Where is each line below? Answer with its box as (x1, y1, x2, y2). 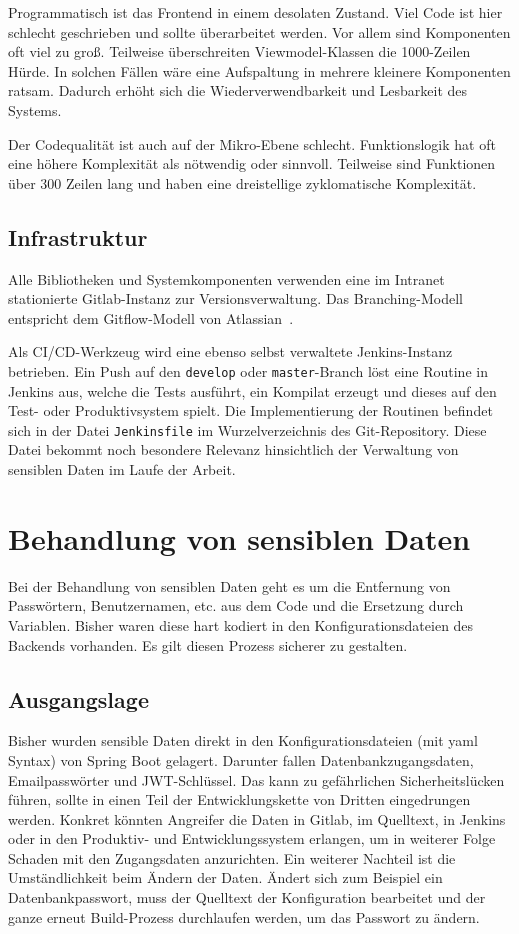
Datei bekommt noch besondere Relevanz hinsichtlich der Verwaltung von (8, 439, 459, 460)
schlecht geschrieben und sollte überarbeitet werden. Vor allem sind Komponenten (8, 21, 511, 42)
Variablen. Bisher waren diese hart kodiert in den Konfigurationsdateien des (8, 614, 474, 635)
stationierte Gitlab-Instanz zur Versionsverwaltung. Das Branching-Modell (8, 288, 463, 309)
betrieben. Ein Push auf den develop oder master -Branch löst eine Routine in (8, 360, 488, 381)
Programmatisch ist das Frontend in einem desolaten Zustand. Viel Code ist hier (8, 2, 503, 22)
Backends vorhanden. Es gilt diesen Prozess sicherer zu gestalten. (8, 634, 408, 655)
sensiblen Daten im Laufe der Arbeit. (8, 459, 236, 480)
